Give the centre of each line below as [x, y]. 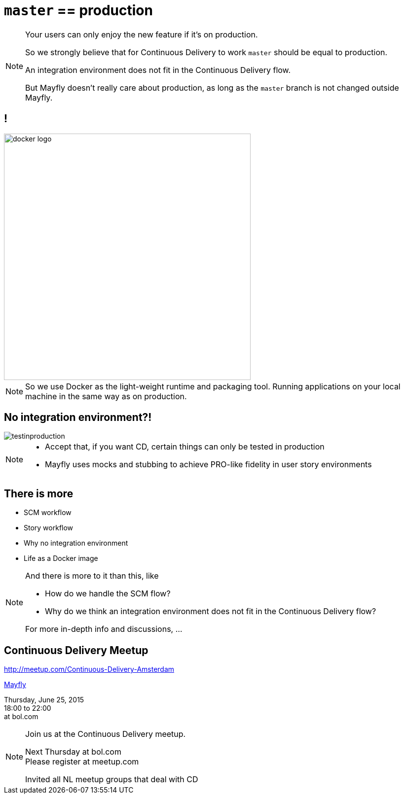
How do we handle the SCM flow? [108, 594]
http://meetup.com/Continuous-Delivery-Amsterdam [89, 669]
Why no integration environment [76, 543]
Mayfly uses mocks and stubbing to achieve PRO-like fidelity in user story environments [208, 465]
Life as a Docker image [61, 558]
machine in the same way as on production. [106, 396]
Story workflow [49, 528]
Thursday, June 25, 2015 [44, 700]
